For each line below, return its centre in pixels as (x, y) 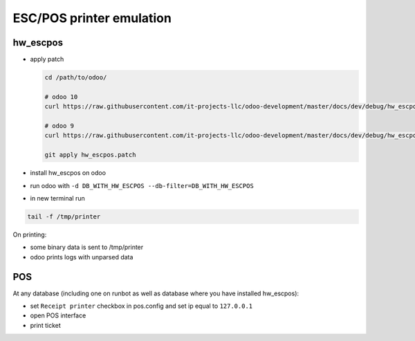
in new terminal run (58, 198)
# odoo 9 (59, 126)
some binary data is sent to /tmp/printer (87, 247)
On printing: (30, 234)
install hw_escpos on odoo (68, 173)
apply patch (47, 59)
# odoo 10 (61, 96)
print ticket (46, 325)
